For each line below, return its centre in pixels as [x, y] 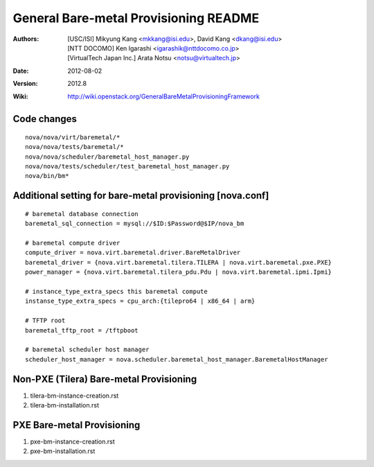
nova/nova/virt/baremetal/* [73, 137]
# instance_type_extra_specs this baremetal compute [116, 291]
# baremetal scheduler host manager [87, 350]
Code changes [45, 119]
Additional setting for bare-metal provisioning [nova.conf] [141, 196]
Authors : [26, 39]
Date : [21, 71]
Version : [25, 84]
